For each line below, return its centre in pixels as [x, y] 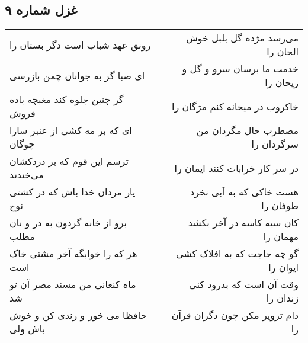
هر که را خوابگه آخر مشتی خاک [73, 254]
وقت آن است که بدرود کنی [244, 284]
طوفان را [280, 206]
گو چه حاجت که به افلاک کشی [237, 254]
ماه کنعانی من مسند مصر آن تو [73, 284]
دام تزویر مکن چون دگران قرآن [235, 315]
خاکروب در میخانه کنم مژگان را [235, 106]
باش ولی [28, 329]
